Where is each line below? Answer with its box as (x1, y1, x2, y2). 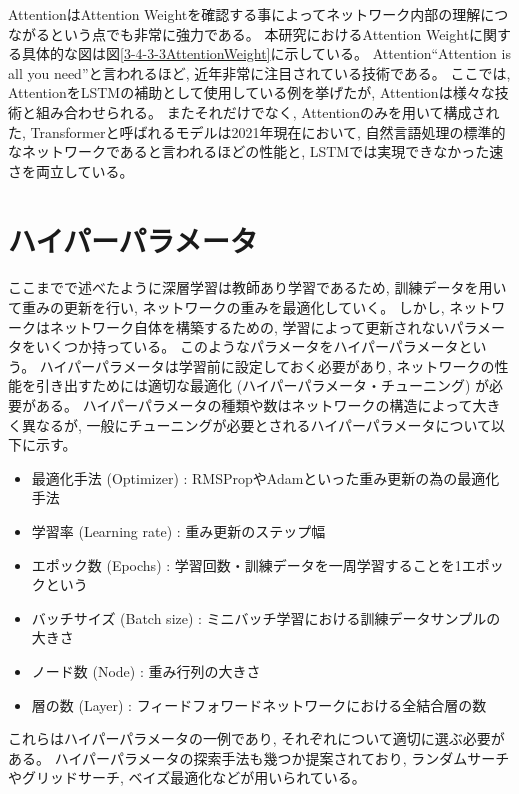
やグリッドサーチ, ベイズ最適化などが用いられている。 (8, 767, 366, 788)
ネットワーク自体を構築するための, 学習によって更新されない (49, 316, 450, 337)
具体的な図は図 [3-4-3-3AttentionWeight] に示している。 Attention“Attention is (21, 43, 511, 64)
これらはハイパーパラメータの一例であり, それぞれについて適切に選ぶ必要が (8, 728, 505, 749)
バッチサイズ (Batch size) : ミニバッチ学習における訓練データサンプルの (31, 607, 501, 628)
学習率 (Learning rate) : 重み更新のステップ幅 (31, 521, 326, 541)
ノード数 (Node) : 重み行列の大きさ (31, 660, 261, 681)
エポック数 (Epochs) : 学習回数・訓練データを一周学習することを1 (31, 554, 462, 575)
